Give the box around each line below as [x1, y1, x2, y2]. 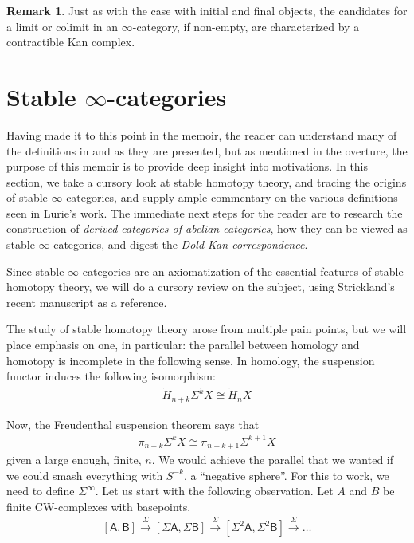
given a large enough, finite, [6, 451, 142, 468]
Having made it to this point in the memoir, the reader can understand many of [6, 126, 397, 143]
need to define [6, 482, 75, 499]
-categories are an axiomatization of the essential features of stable [79, 262, 404, 279]
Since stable [6, 262, 64, 279]
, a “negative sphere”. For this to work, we [183, 466, 389, 483]
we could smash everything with [6, 466, 163, 483]
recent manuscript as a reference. [6, 293, 167, 310]
